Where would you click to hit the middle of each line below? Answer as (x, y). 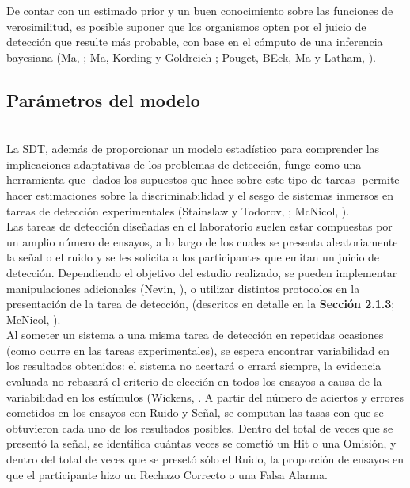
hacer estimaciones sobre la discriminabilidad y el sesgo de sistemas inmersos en (200, 194)
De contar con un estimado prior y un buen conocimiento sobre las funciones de (200, 10)
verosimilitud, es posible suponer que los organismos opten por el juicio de (186, 26)
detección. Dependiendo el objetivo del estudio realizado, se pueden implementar (202, 272)
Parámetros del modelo (103, 99)
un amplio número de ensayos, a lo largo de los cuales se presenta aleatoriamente (202, 241)
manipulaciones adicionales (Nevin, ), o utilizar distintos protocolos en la (183, 288)
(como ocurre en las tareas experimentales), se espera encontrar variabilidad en (198, 350)
